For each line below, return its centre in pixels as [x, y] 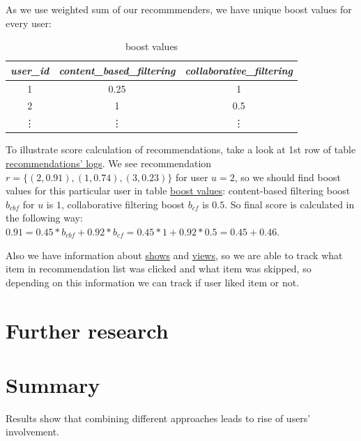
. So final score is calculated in [290, 204]
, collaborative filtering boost [123, 204]
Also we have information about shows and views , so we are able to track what [174, 255]
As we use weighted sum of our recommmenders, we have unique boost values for [179, 9]
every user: [29, 23]
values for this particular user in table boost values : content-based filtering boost [178, 191]
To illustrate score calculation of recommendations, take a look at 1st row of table [181, 149]
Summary [53, 384]
